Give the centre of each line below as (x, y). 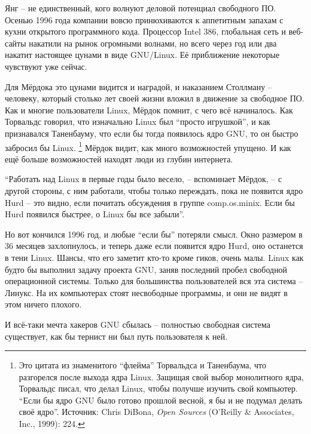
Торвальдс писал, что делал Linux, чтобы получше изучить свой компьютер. (158, 388)
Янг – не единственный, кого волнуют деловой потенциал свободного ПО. (141, 8)
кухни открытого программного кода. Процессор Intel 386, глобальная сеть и (146, 31)
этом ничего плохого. (43, 304)
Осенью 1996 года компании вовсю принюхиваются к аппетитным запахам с (144, 19)
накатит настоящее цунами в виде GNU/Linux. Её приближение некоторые (142, 55)
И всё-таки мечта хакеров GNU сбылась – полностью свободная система (138, 324)
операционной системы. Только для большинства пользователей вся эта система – (154, 281)
